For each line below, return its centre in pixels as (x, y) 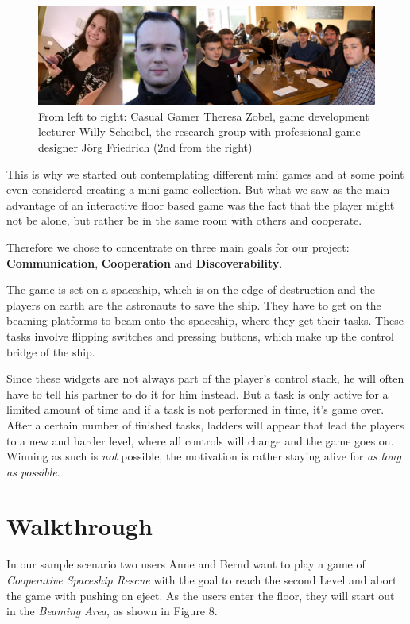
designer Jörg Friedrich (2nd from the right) (145, 147)
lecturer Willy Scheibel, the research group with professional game (199, 131)
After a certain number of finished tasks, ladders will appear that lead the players (205, 424)
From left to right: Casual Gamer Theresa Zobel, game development (204, 116)
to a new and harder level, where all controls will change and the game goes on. (200, 440)
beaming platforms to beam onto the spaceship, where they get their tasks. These (205, 320)
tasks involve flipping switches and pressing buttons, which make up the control (200, 335)
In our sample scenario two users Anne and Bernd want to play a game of (186, 564)
